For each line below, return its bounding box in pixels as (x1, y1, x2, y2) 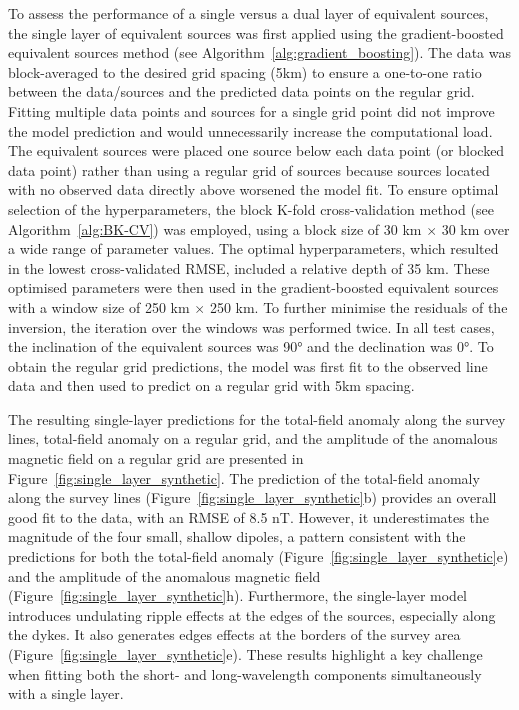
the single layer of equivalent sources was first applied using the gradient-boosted (8, 22, 504, 43)
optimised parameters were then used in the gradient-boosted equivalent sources (8, 277, 499, 298)
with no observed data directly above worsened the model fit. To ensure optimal (8, 179, 499, 200)
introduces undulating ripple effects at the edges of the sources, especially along (8, 604, 496, 625)
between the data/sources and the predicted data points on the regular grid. (8, 81, 475, 102)
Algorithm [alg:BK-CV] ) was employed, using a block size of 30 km (8, 218, 422, 239)
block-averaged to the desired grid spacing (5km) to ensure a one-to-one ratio (8, 61, 482, 82)
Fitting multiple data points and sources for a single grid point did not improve (8, 100, 495, 121)
